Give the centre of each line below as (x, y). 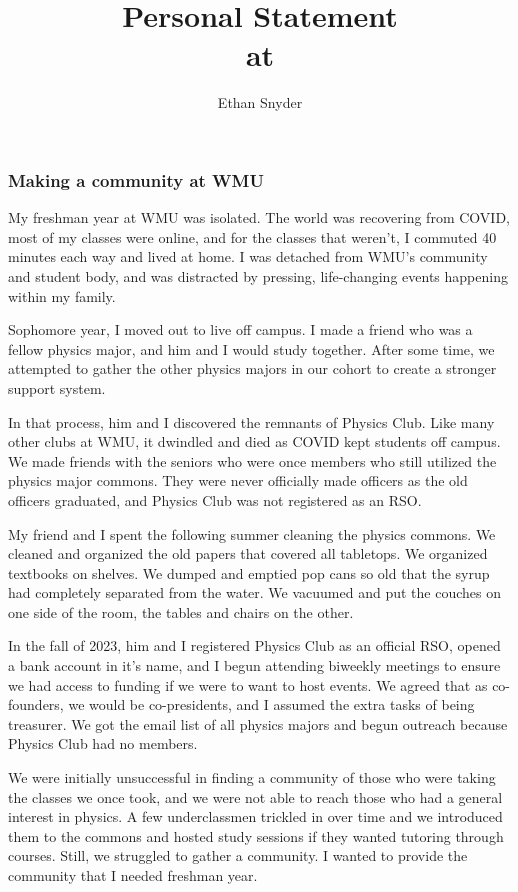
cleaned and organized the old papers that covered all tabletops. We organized (248, 553)
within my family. (62, 295)
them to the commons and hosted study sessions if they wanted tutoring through (256, 835)
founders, (36, 704)
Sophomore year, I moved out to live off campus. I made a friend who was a (240, 329)
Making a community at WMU (136, 179)
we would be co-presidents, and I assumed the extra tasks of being (271, 704)
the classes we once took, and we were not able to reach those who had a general (255, 796)
